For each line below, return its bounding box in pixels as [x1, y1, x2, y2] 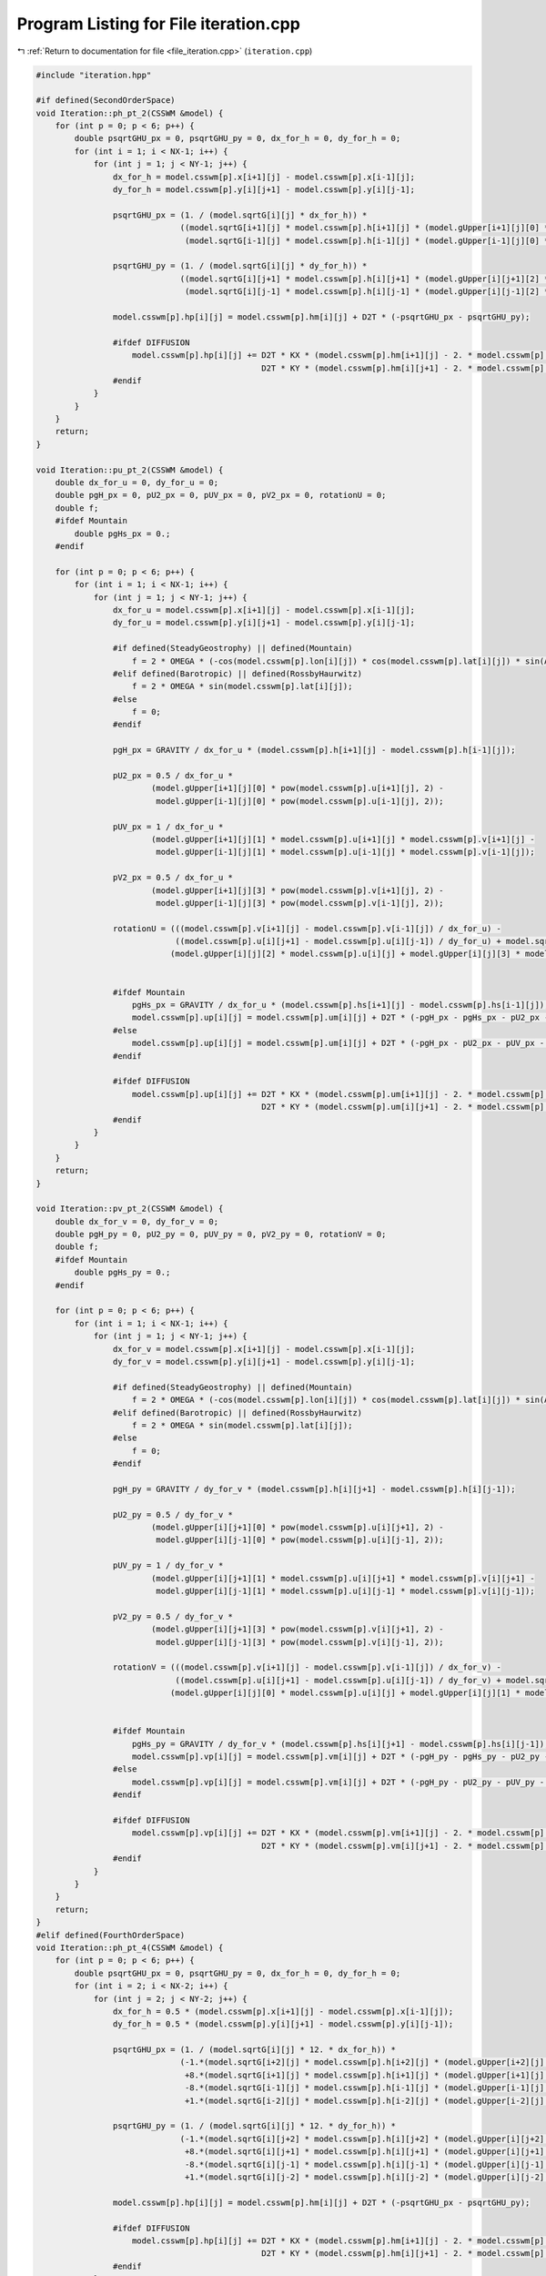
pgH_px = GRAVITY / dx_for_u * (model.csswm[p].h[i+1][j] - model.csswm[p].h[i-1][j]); [112, 745, 516, 756]
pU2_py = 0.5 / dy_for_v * [112, 1509, 234, 1519]
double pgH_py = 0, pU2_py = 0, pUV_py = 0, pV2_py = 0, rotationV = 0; [55, 1229, 387, 1240]
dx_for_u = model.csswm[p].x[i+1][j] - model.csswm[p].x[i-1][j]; [112, 605, 416, 615]
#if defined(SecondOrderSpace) [35, 96, 177, 106]
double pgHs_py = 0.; [74, 1267, 171, 1278]
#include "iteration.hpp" [35, 69, 152, 80]
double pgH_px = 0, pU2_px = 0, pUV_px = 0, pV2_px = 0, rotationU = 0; [55, 490, 387, 501]
